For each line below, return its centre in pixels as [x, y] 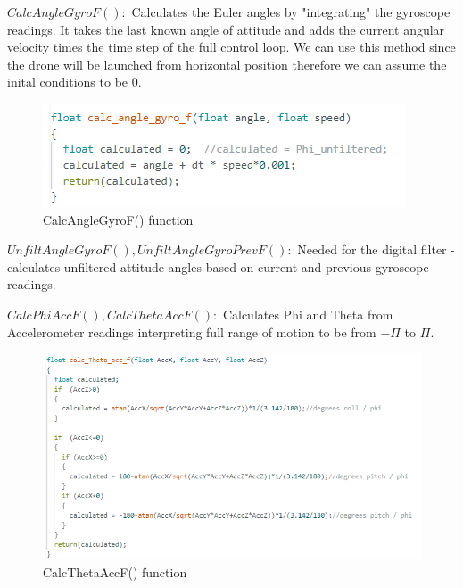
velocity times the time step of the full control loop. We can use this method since [231, 47]
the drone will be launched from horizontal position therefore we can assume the [227, 64]
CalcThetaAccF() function [115, 571]
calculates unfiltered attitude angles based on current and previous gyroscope [218, 266]
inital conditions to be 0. [74, 82]
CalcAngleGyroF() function [118, 219]
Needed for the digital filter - [376, 249]
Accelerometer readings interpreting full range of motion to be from [192, 331]
